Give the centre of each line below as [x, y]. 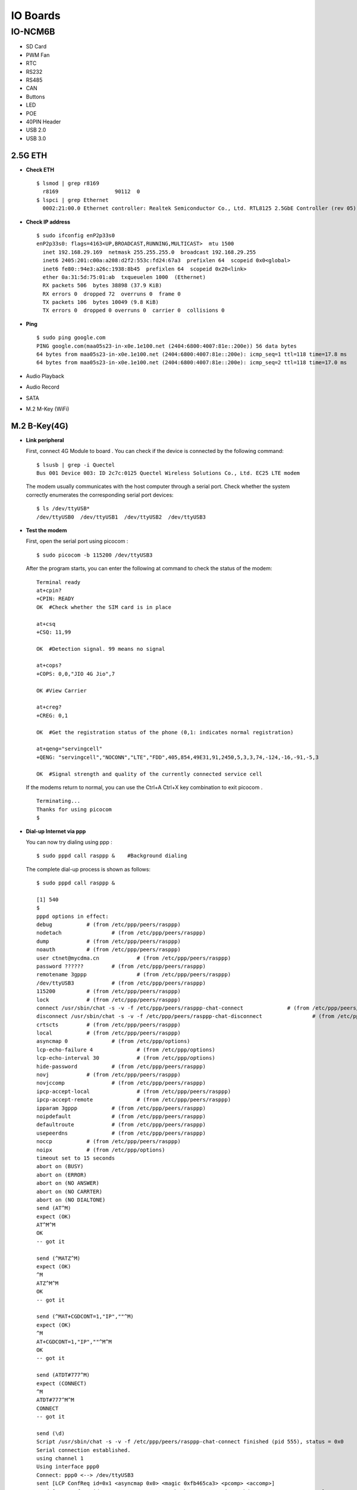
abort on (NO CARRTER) [70, 1191]
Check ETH [40, 169]
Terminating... [59, 801]
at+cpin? [49, 590]
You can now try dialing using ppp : [69, 842]
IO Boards [36, 15]
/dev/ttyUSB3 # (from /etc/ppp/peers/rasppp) [121, 983]
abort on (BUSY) [60, 1166]
